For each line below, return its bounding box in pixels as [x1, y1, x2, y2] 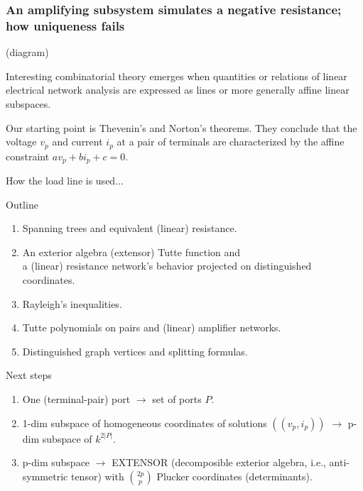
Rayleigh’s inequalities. [22, 296, 122, 311]
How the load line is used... [6, 173, 124, 188]
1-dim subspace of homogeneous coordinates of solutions [22, 415, 267, 430]
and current [52, 134, 103, 149]
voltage [6, 134, 37, 149]
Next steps [6, 368, 52, 382]
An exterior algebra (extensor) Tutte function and [22, 244, 241, 259]
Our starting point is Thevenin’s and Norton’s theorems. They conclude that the [6, 120, 357, 135]
